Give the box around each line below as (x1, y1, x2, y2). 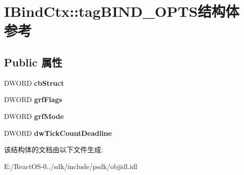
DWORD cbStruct (4, 77, 64, 88)
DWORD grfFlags (4, 94, 62, 105)
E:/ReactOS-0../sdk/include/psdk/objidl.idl (4, 161, 137, 171)
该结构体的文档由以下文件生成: (4, 144, 103, 155)
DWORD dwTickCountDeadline (4, 127, 112, 138)
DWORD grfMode (4, 111, 64, 121)
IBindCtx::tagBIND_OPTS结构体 (4, 1, 240, 21)
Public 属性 (4, 54, 62, 69)
